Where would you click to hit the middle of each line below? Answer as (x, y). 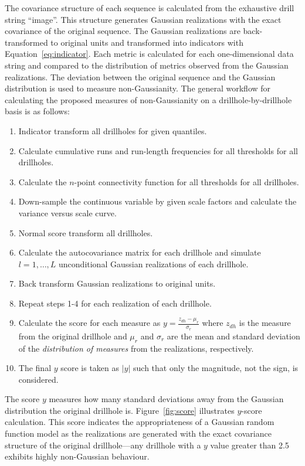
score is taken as (90, 368)
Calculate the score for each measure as (89, 323)
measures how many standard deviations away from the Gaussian (166, 399)
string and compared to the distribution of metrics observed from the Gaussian (147, 65)
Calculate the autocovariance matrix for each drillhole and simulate (140, 252)
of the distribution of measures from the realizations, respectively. (136, 348)
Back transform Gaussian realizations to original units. (117, 283)
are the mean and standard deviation (233, 336)
